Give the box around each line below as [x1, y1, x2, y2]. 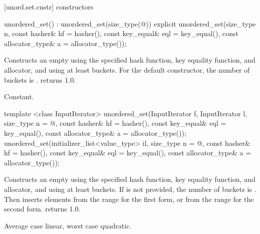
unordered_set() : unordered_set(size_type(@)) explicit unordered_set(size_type [4, 18, 256, 29]
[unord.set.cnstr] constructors [4, 2, 94, 12]
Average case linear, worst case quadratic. [4, 220, 132, 230]
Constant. [4, 91, 34, 102]
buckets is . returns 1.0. [4, 74, 76, 85]
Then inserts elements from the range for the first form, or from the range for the [4, 193, 254, 204]
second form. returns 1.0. [4, 203, 81, 214]
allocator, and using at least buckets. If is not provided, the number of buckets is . [4, 183, 256, 194]
